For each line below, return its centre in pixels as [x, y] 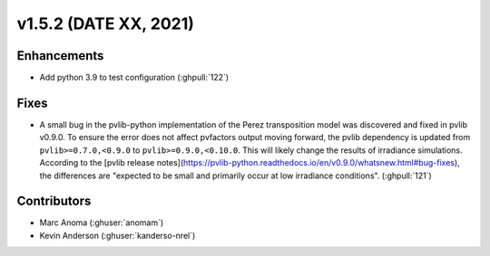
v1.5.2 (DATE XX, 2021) [106, 24]
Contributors [54, 201]
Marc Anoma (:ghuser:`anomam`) [102, 223]
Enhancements [60, 56]
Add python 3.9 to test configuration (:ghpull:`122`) [134, 78]
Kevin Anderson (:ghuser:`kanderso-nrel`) [118, 235]
